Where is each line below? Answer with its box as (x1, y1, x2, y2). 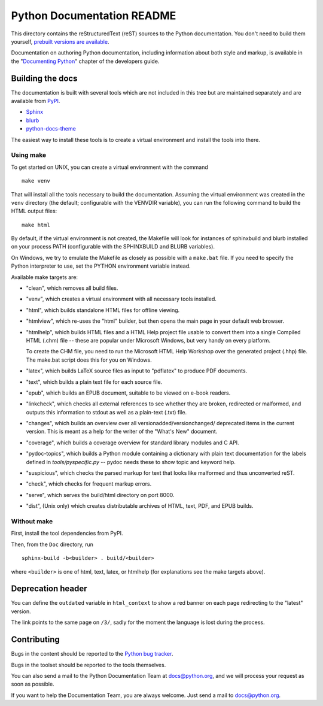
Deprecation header (11, 584, 87, 594)
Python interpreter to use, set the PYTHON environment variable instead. (11, 262, 191, 269)
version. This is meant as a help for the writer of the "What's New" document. (26, 428, 218, 435)
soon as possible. (11, 680, 54, 688)
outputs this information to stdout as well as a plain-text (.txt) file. (26, 408, 187, 416)
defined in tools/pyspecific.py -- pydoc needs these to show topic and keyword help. (26, 458, 236, 465)
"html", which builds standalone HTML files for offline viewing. (26, 306, 180, 314)
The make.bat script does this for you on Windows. (26, 356, 152, 363)
